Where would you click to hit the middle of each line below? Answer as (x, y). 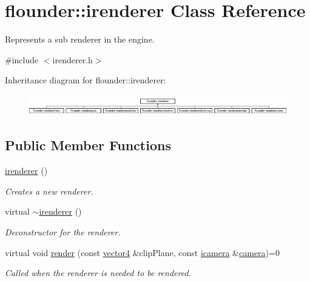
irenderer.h (72, 59)
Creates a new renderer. (49, 191)
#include (22, 59)
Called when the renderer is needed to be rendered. (98, 273)
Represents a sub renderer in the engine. (80, 39)
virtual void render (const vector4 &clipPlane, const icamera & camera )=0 (142, 252)
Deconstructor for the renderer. (63, 232)
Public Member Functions (88, 145)
